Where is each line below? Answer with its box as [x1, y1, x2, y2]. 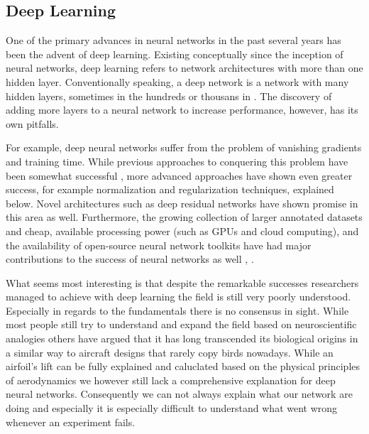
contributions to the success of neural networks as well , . [6, 251, 254, 266]
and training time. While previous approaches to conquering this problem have [6, 153, 348, 168]
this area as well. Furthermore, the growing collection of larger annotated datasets [6, 210, 363, 224]
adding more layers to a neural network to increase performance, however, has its [6, 102, 358, 117]
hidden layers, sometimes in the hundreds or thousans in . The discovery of [6, 88, 332, 103]
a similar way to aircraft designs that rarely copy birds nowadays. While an [6, 345, 334, 359]
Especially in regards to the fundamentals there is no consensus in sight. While [6, 303, 349, 318]
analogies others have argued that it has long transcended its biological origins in [6, 331, 358, 346]
